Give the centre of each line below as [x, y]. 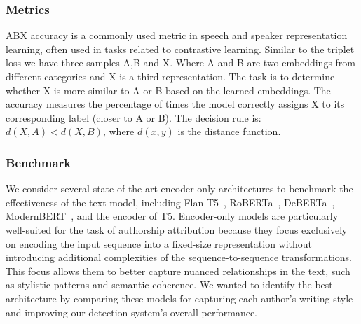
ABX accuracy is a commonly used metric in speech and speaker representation [177, 35]
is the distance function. [229, 131]
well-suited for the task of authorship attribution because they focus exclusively [177, 229]
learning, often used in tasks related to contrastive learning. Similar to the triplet [180, 49]
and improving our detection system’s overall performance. [131, 312]
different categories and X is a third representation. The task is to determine [170, 76]
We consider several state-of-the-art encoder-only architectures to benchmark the [179, 189]
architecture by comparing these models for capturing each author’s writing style [179, 298]
